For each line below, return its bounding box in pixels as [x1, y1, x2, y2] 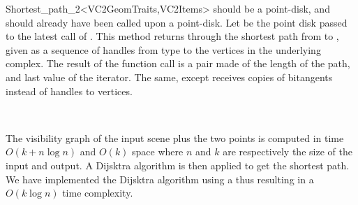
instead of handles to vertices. [6, 83, 133, 98]
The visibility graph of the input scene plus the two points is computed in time [6, 130, 344, 145]
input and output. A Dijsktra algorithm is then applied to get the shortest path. [6, 157, 350, 172]
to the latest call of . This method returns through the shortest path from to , [6, 29, 339, 43]
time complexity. [62, 185, 133, 200]
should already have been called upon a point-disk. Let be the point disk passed [6, 15, 348, 29]
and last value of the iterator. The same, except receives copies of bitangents [6, 69, 333, 84]
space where [132, 144, 184, 159]
